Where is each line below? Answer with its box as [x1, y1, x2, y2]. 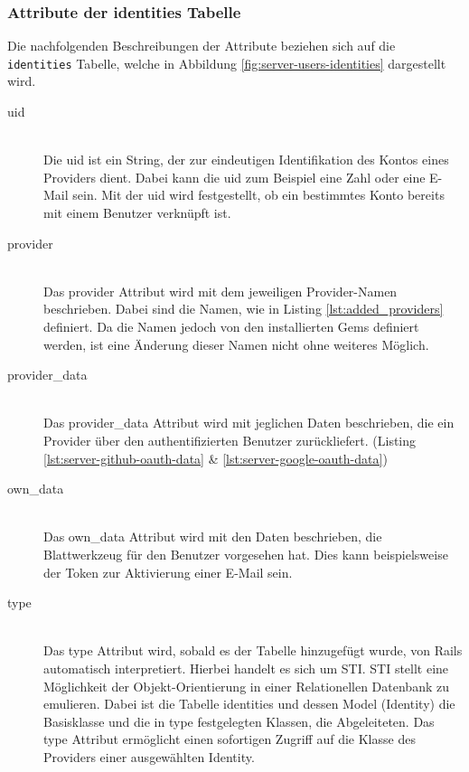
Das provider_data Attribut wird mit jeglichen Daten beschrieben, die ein [43, 413, 455, 432]
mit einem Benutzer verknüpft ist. [43, 203, 231, 222]
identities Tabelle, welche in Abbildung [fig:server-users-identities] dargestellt [7, 53, 446, 72]
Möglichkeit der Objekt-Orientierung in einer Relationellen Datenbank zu [43, 676, 449, 695]
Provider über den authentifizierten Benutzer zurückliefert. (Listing [43, 430, 417, 449]
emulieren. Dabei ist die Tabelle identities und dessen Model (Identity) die [43, 694, 455, 713]
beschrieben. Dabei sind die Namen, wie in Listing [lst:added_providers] [43, 299, 444, 318]
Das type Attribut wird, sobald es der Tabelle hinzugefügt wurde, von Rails [43, 641, 463, 660]
